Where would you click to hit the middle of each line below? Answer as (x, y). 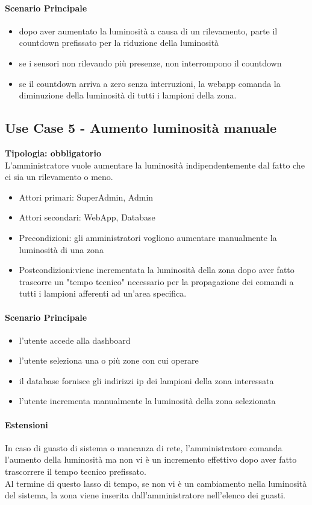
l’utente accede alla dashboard (75, 340)
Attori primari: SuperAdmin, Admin (86, 197)
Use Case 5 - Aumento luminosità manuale (141, 128)
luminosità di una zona (61, 249)
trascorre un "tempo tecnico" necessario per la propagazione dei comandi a (156, 281)
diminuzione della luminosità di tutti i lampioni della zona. (128, 95)
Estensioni (27, 424)
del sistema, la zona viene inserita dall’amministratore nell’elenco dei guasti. (145, 495)
